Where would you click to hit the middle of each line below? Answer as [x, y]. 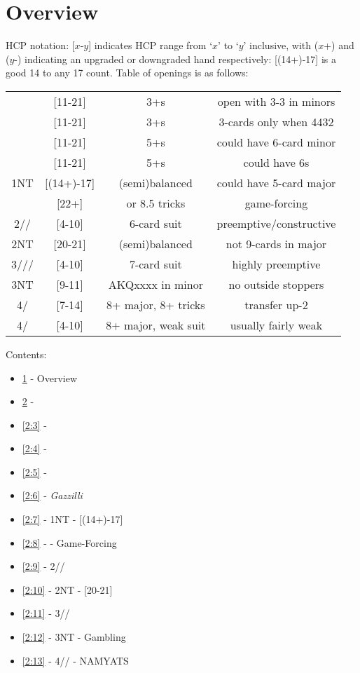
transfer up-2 [276, 304]
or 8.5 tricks [156, 203]
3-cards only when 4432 [276, 121]
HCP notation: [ [40, 45]
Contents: [26, 354]
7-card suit [155, 264]
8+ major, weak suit [156, 325]
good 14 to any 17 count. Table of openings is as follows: [127, 73]
